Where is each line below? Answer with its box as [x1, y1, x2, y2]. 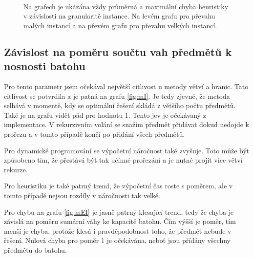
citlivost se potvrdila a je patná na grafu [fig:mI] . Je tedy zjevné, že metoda [4, 91, 230, 101]
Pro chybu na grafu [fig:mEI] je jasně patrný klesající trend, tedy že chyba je [4, 206, 234, 217]
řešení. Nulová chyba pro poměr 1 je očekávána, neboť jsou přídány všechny [4, 235, 231, 245]
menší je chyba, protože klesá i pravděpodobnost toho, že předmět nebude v [4, 225, 232, 236]
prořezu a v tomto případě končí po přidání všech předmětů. [4, 129, 185, 139]
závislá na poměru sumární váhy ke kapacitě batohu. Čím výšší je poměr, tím [4, 216, 236, 226]
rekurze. [4, 164, 28, 174]
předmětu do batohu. [4, 244, 67, 255]
